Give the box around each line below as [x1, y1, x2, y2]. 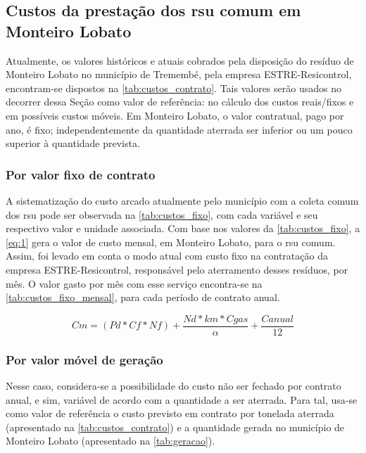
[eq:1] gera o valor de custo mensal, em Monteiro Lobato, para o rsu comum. [6, 234, 336, 249]
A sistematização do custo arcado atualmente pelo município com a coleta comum [6, 193, 359, 208]
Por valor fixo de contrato [6, 165, 156, 183]
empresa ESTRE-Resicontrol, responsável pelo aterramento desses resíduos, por [6, 262, 348, 276]
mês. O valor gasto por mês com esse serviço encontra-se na [6, 276, 263, 291]
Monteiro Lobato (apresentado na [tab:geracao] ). [6, 433, 215, 448]
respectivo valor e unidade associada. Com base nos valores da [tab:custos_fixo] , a [6, 221, 360, 236]
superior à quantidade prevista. [6, 136, 140, 151]
